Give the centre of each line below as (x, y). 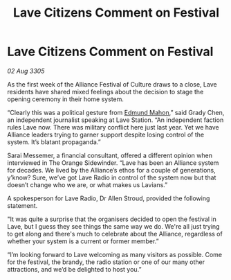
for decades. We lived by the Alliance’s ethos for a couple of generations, (111, 170)
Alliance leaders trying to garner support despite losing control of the (106, 134)
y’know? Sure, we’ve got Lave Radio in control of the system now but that (112, 177)
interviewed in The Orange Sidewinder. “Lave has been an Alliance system (113, 163)
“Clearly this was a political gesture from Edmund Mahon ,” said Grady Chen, (116, 112)
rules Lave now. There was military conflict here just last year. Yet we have (113, 127)
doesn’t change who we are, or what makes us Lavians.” (87, 184)
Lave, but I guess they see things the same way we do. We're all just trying (113, 226)
